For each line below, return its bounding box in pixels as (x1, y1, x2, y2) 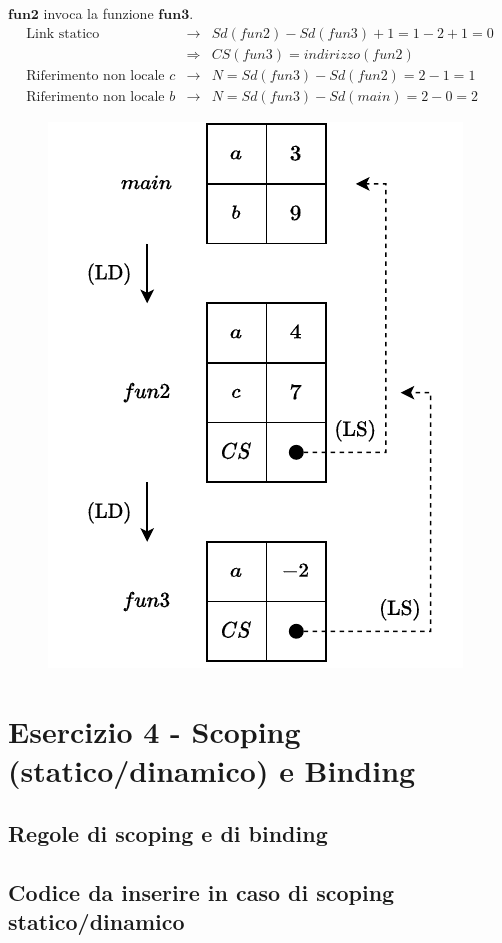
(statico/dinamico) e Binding (8, 749, 416, 790)
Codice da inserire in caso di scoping (8, 877, 395, 908)
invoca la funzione (43, 3, 154, 23)
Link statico (26, 26, 100, 41)
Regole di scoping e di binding (8, 818, 328, 849)
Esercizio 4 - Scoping (8, 710, 301, 751)
